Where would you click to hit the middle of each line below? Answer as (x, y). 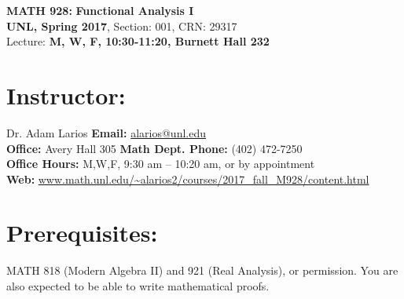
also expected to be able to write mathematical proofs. (138, 286)
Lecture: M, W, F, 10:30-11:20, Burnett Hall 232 (138, 41)
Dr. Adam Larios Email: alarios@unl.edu (106, 132)
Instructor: (66, 95)
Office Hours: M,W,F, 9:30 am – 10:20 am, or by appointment (161, 164)
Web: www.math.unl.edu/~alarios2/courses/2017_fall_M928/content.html (188, 179)
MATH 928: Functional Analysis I (100, 10)
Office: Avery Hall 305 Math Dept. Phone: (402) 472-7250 (154, 148)
